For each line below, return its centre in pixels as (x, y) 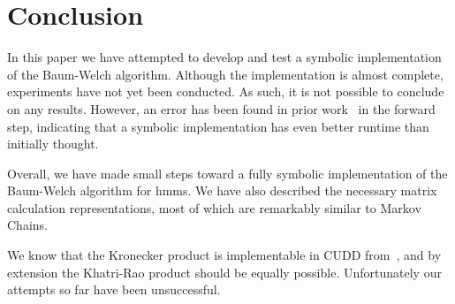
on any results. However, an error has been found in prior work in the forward (221, 108)
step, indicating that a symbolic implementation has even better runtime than (218, 126)
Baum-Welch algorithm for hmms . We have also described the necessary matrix (222, 190)
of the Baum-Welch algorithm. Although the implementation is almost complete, (225, 74)
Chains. (27, 225)
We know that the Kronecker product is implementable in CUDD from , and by (224, 255)
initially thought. (53, 144)
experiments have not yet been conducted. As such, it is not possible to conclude (226, 91)
